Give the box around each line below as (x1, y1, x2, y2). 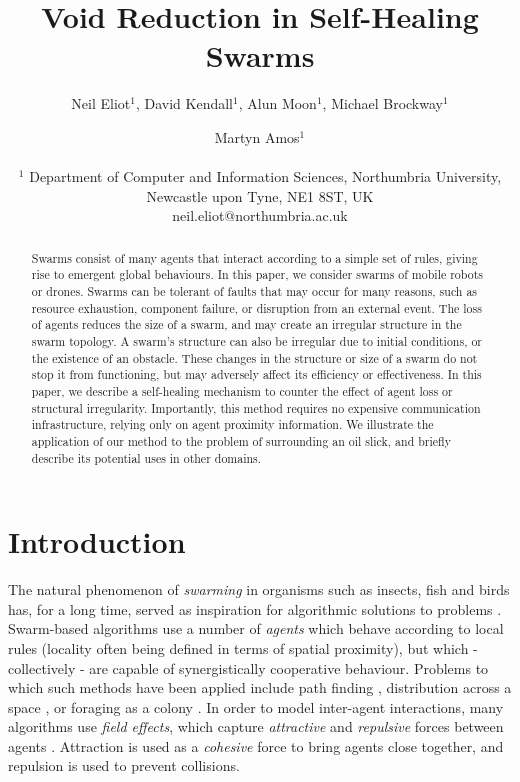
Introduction (8, 521, 186, 562)
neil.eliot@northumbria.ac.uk (172, 205, 348, 226)
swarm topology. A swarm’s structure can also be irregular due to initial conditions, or (31, 332, 482, 349)
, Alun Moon (238, 93, 317, 114)
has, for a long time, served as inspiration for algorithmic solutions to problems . (8, 598, 502, 619)
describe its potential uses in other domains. (31, 449, 262, 466)
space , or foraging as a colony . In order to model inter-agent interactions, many (8, 696, 504, 717)
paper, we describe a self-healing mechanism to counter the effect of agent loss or (31, 382, 453, 399)
